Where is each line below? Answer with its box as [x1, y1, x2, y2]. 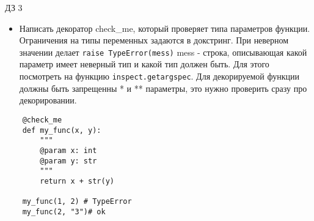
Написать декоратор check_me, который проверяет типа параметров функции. [19, 21, 310, 34]
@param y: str [40, 156, 97, 165]
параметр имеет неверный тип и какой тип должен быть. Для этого [19, 58, 269, 70]
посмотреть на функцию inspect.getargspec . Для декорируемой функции [19, 70, 300, 83]
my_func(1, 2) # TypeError [22, 197, 132, 206]
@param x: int [40, 146, 97, 155]
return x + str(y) [40, 176, 114, 185]
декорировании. [19, 94, 77, 107]
